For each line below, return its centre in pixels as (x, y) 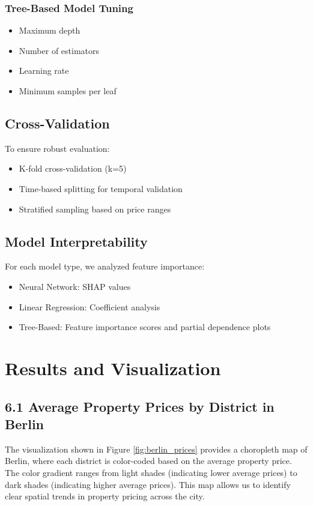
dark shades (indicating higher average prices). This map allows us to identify (148, 484)
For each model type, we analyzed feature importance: (105, 266)
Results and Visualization (113, 368)
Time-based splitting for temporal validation (101, 188)
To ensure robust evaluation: (57, 148)
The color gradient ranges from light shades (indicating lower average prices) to (151, 472)
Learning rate (44, 71)
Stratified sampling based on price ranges (95, 209)
